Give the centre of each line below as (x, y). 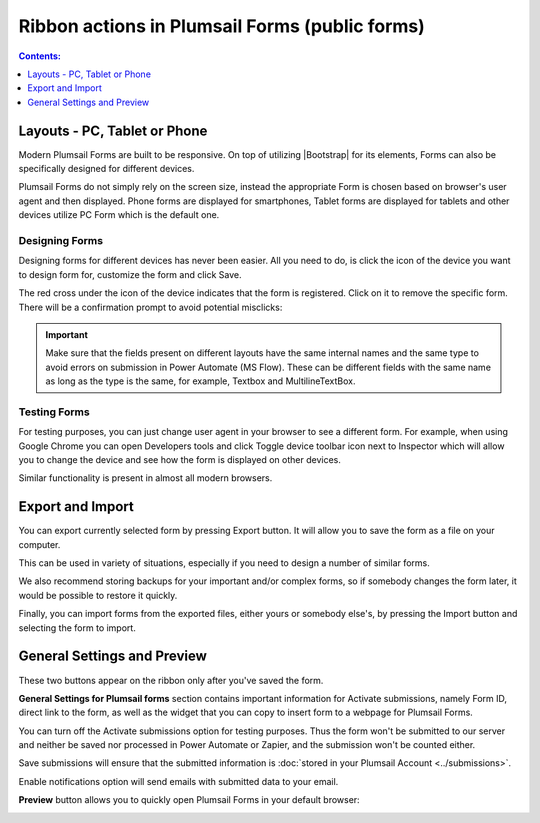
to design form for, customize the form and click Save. (130, 274)
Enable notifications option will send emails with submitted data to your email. (178, 781)
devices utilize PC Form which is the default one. (119, 215)
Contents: (40, 56)
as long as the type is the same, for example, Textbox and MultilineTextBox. (200, 381)
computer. (39, 544)
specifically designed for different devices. (106, 169)
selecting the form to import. (77, 627)
